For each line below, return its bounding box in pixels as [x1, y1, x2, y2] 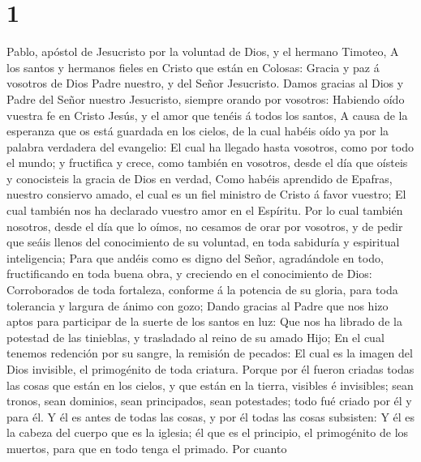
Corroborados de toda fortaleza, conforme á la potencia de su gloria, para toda [6, 281, 398, 298]
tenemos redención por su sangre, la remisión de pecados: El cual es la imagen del [6, 344, 413, 361]
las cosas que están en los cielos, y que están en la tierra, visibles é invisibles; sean [6, 376, 414, 393]
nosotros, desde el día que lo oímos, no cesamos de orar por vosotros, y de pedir [6, 217, 403, 234]
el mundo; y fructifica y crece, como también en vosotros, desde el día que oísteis [6, 154, 408, 171]
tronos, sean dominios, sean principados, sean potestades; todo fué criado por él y [6, 392, 412, 409]
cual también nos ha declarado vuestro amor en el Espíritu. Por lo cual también [6, 202, 403, 219]
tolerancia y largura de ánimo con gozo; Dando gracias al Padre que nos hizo [6, 297, 389, 314]
